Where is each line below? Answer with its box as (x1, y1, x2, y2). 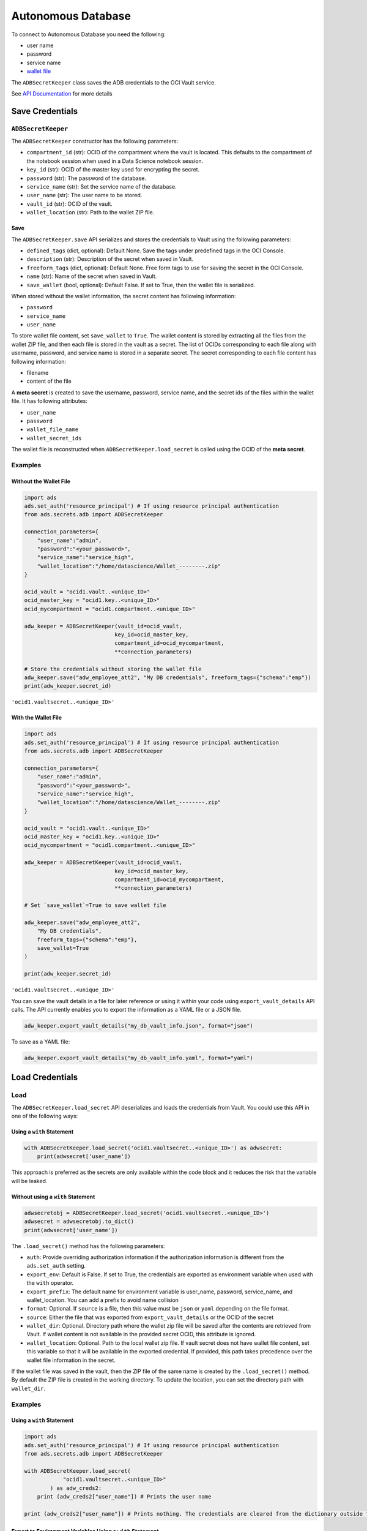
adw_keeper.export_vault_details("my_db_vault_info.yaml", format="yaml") (24, 1054, 254, 1061)
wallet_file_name (26, 426, 79, 433)
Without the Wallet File (11, 478, 70, 485)
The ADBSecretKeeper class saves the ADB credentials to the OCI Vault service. (11, 78, 217, 86)
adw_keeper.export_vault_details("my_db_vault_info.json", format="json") (24, 1022, 254, 1029)
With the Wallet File (11, 714, 62, 721)
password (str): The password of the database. (26, 175, 147, 182)
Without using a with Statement (11, 1193, 95, 1200)
